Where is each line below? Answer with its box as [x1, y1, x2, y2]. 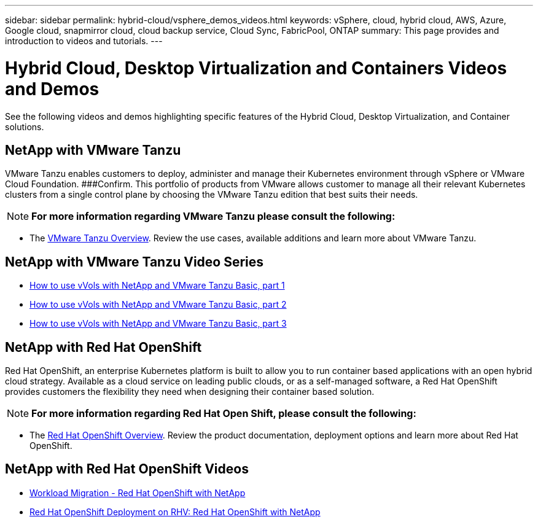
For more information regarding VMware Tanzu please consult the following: [31, 210, 396, 223]
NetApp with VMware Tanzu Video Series [5, 254, 264, 270]
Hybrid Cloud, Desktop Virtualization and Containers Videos [5, 57, 507, 79]
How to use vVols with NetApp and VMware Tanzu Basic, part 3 [29, 318, 287, 329]
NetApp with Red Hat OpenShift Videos [5, 461, 249, 477]
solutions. [5, 121, 44, 132]
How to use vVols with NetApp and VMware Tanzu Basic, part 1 [29, 280, 285, 291]
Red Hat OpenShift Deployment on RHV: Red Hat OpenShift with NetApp [29, 506, 321, 517]
